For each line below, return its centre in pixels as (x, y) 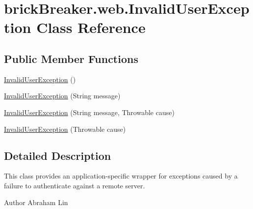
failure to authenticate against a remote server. (75, 185)
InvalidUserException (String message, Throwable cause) (89, 112)
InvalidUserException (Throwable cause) (65, 129)
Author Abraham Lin (36, 202)
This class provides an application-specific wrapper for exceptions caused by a (121, 176)
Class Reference (91, 27)
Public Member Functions (71, 58)
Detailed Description (58, 155)
